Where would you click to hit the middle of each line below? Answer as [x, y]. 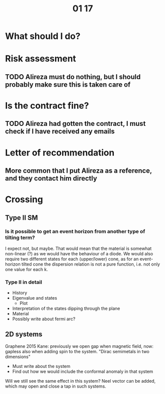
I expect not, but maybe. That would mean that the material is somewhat [78, 248]
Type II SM [22, 218]
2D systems [24, 334]
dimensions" [18, 357]
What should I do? [43, 36]
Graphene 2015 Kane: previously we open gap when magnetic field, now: [79, 346]
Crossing [24, 199]
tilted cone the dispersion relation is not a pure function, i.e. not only [91, 264]
